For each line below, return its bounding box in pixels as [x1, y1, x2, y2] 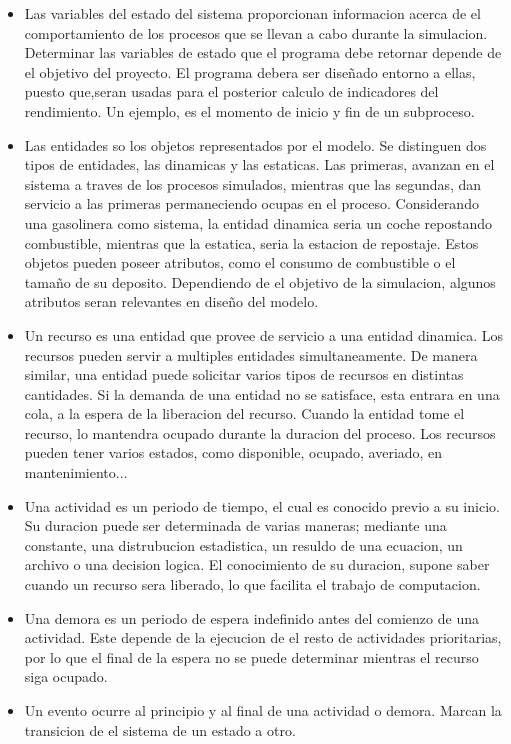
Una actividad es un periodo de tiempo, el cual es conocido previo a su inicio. [24, 495, 500, 516]
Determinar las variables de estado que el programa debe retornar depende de [24, 42, 502, 63]
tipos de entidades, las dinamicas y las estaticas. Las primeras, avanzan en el [24, 154, 495, 175]
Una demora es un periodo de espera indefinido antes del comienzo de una [24, 607, 479, 628]
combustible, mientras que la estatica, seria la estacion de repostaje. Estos [24, 232, 479, 253]
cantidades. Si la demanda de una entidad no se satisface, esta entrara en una [24, 383, 500, 404]
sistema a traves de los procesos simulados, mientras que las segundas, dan [24, 173, 482, 194]
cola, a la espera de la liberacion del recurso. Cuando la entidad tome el [24, 403, 465, 424]
